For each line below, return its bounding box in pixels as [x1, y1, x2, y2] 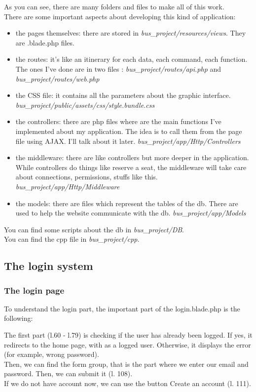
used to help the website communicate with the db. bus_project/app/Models [15, 208, 246, 218]
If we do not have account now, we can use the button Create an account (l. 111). [4, 378, 251, 389]
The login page [4, 284, 65, 296]
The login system [4, 258, 93, 273]
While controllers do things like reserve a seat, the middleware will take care [15, 162, 247, 172]
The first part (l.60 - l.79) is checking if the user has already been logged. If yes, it [4, 330, 253, 340]
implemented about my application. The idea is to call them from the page [15, 126, 242, 136]
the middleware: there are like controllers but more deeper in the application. [15, 152, 249, 163]
